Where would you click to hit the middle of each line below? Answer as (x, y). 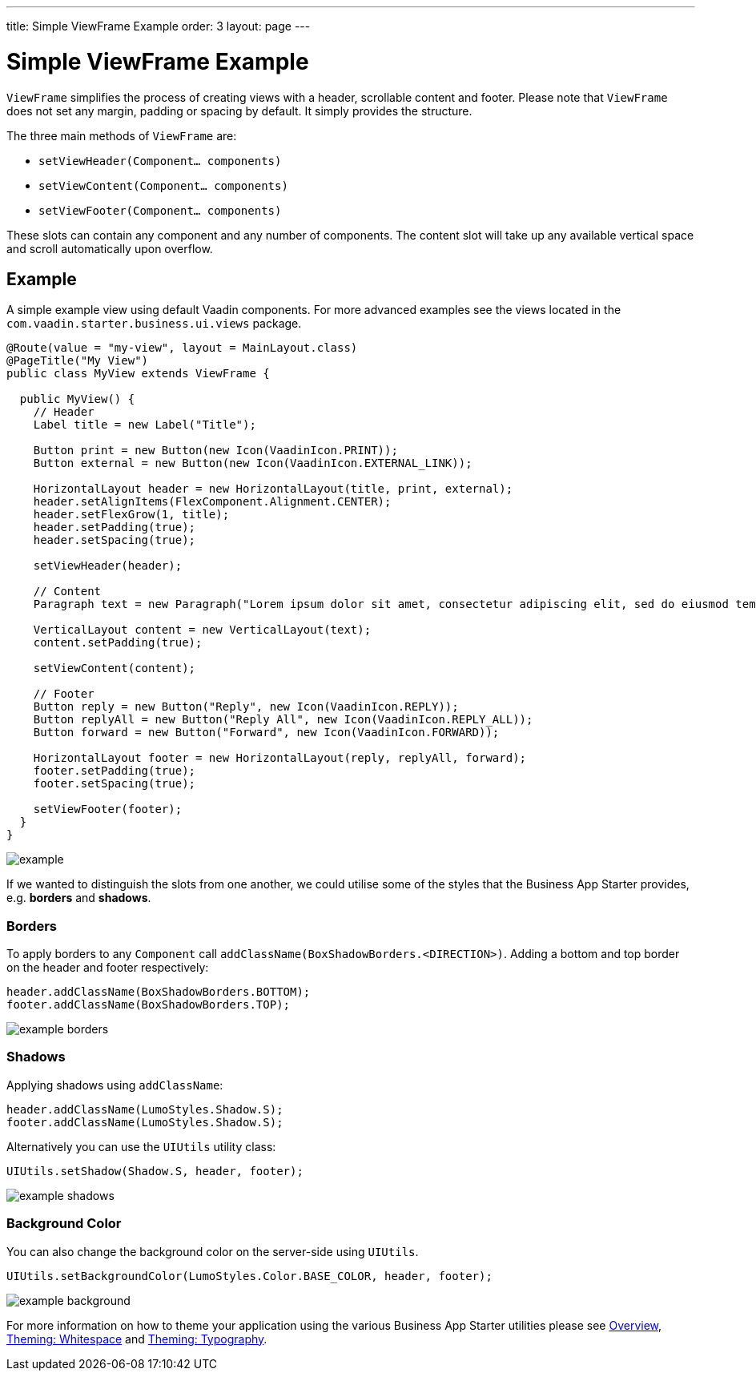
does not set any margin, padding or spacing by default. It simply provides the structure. (239, 111)
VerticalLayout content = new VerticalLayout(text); (202, 630)
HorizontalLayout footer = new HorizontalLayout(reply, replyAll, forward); (280, 758)
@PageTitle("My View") (78, 361)
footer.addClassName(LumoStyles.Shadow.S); (145, 1122)
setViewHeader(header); (108, 566)
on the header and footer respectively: (108, 968)
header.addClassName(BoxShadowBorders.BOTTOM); (159, 992)
